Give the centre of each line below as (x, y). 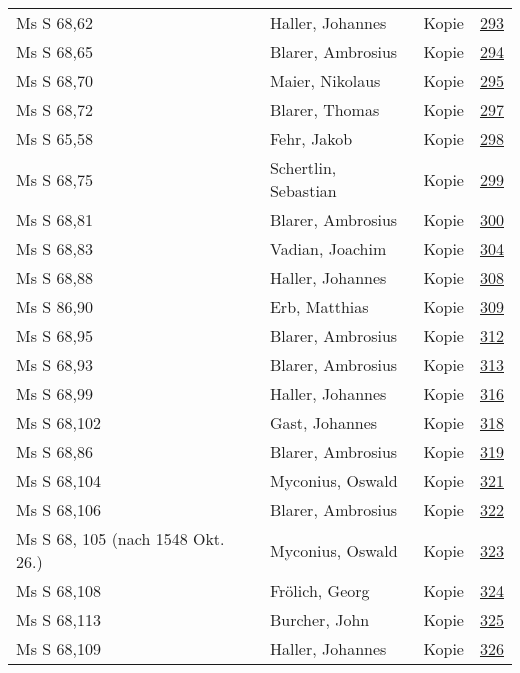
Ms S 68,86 (54, 451)
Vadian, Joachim (328, 248)
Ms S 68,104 (58, 480)
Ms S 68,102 (58, 422)
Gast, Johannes (323, 422)
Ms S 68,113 (58, 619)
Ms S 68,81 (54, 219)
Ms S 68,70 (54, 80)
